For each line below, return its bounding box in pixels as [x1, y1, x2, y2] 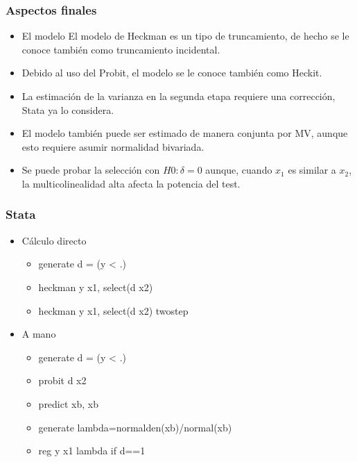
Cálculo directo [21, 233, 87, 247]
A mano [21, 327, 56, 341]
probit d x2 [38, 373, 87, 388]
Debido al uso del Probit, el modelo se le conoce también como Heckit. [21, 65, 322, 80]
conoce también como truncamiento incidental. [21, 42, 220, 56]
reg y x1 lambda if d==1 [38, 443, 146, 458]
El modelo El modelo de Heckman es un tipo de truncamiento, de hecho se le [21, 28, 349, 43]
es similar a [288, 163, 336, 177]
